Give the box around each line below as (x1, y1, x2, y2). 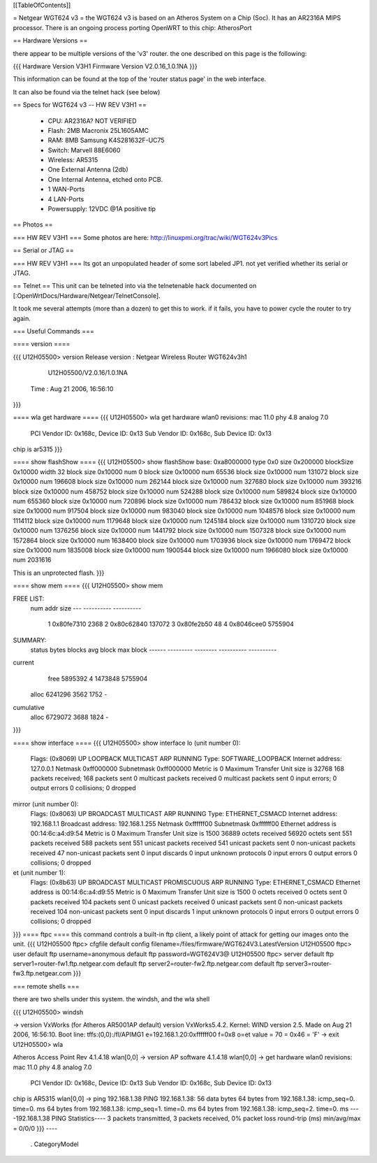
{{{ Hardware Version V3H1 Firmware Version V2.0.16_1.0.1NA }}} (13, 62, 198, 70)
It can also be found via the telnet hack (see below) (13, 87, 161, 96)
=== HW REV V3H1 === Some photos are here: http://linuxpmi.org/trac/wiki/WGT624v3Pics (13, 233, 278, 241)
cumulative (13, 703, 45, 711)
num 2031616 (13, 556, 52, 564)
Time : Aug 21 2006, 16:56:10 (30, 385, 114, 393)
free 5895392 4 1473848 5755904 (47, 674, 148, 683)
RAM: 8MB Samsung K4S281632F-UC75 (47, 136, 165, 145)
